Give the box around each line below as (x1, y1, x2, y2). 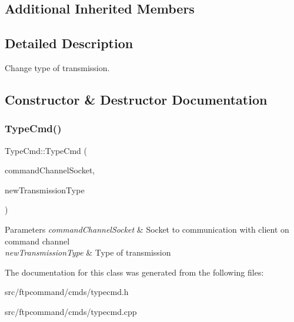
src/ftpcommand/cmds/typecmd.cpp (5, 305, 137, 317)
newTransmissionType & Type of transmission (5, 246, 171, 259)
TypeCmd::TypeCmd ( (5, 144, 87, 156)
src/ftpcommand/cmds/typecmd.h (5, 286, 129, 298)
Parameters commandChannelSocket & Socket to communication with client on (5, 223, 289, 235)
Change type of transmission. (5, 61, 110, 73)
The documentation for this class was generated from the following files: (5, 266, 264, 278)
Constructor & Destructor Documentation (5, 90, 268, 108)
